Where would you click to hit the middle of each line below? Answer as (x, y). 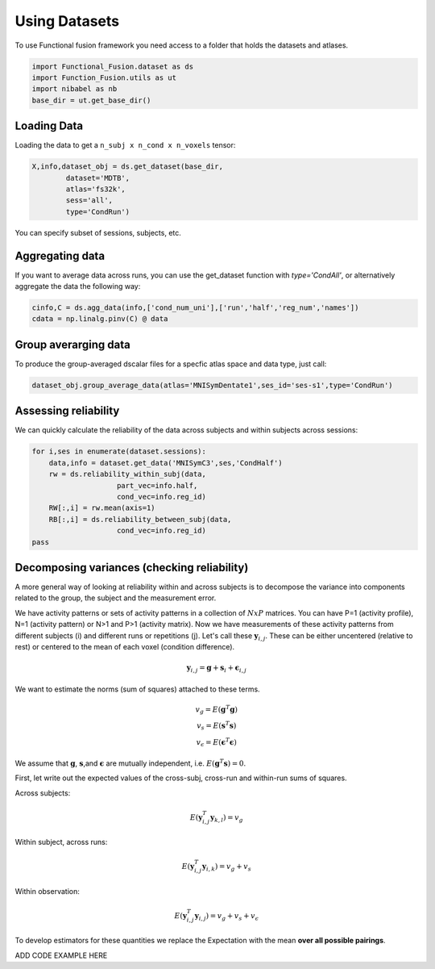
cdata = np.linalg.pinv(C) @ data (100, 319)
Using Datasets (67, 21)
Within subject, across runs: (61, 842)
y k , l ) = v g (226, 818)
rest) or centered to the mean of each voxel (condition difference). (125, 646)
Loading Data (49, 126)
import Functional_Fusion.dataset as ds (112, 66)
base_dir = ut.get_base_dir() (91, 100)
